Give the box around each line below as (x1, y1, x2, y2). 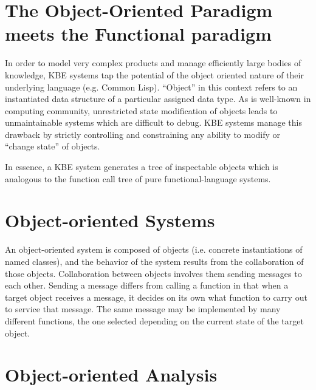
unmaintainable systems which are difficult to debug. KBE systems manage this (5, 116, 302, 129)
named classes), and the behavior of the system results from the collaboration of (5, 255, 304, 267)
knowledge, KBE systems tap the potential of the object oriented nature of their (5, 68, 304, 81)
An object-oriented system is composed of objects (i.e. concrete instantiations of (5, 243, 303, 256)
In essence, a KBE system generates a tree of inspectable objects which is (5, 160, 278, 173)
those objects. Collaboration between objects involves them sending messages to (5, 267, 302, 279)
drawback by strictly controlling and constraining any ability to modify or (5, 128, 281, 140)
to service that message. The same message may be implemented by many (5, 303, 281, 315)
